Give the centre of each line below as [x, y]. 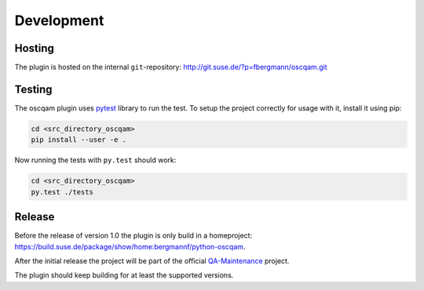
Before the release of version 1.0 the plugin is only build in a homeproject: [133, 236]
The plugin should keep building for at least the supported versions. [124, 275]
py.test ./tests [62, 192]
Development [59, 20]
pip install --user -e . [79, 140]
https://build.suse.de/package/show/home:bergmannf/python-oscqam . [130, 246]
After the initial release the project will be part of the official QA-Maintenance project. [152, 261]
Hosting [35, 48]
